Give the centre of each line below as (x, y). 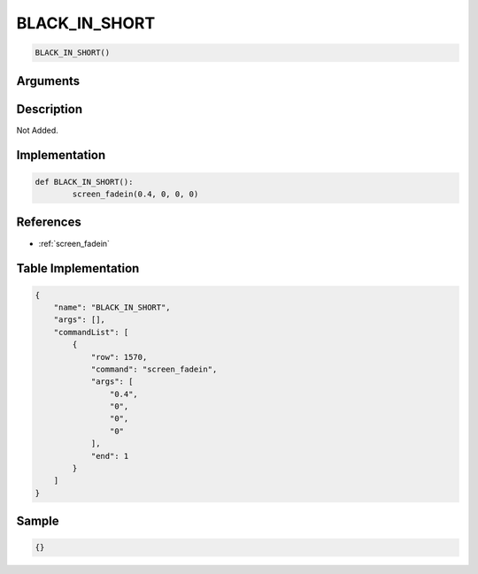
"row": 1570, (119, 357)
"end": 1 (110, 456)
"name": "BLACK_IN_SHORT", (112, 307)
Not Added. (38, 130)
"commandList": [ (91, 332)
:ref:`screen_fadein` (74, 243)
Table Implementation (78, 268)
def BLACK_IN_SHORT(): (84, 182)
